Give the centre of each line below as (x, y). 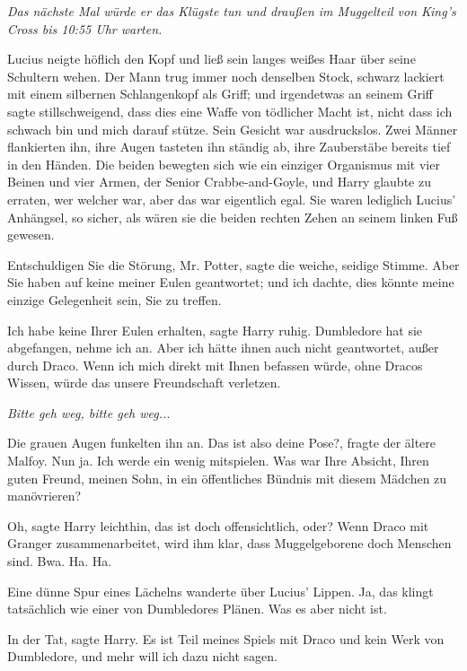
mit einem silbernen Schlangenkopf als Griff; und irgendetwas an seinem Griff (220, 94)
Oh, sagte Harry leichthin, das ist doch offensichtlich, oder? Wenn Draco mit (218, 525)
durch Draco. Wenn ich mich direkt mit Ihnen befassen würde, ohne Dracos (215, 365)
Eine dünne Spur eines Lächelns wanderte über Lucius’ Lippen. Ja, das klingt (220, 591)
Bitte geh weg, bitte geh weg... (89, 412)
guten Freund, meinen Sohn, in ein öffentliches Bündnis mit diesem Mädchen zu (227, 478)
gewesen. (31, 235)
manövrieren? (44, 496)
